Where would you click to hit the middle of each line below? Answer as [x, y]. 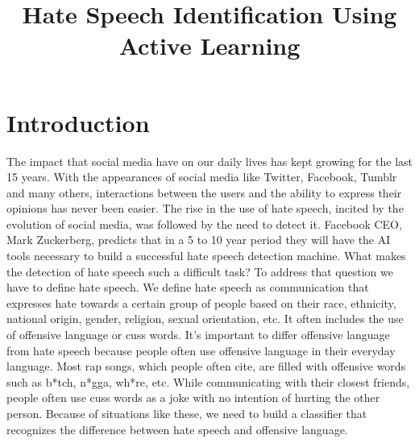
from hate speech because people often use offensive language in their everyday [201, 350]
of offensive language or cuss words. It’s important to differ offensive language [198, 335]
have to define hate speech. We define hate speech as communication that [188, 287]
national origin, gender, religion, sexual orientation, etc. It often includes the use [205, 319]
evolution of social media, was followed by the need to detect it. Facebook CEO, [204, 224]
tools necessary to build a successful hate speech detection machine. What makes [206, 256]
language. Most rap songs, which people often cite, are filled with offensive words [206, 366]
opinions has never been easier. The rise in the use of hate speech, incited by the [205, 208]
